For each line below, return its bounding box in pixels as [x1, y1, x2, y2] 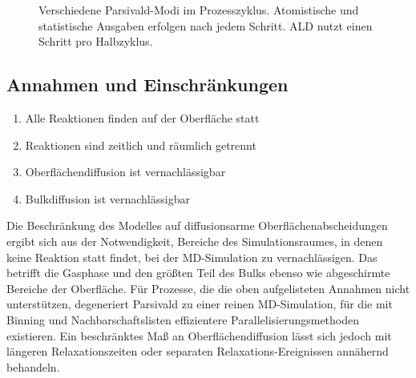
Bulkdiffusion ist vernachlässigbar [25, 190, 190, 207]
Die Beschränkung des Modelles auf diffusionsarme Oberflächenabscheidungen [6, 217, 388, 234]
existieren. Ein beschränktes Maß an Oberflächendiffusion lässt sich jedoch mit [6, 327, 392, 344]
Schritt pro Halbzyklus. [38, 33, 153, 50]
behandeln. [6, 358, 60, 375]
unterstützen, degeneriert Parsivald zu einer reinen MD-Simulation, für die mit [6, 296, 393, 312]
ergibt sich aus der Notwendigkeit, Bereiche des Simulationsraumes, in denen [6, 232, 383, 249]
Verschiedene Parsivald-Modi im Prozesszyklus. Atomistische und [38, 2, 359, 18]
